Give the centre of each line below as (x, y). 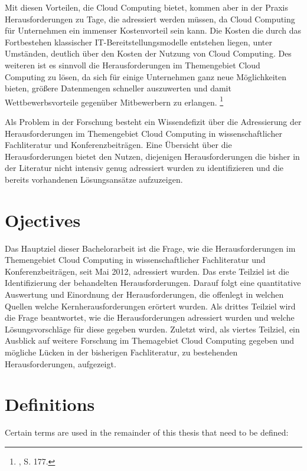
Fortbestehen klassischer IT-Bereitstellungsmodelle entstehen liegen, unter (138, 42)
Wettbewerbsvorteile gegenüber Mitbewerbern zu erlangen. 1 (114, 101)
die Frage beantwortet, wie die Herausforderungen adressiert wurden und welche (150, 317)
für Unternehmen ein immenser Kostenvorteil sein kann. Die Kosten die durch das (153, 30)
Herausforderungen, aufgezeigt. (61, 363)
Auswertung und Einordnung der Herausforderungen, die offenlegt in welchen (144, 294)
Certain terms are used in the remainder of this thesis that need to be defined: (147, 432)
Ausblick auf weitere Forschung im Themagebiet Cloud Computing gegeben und (150, 340)
